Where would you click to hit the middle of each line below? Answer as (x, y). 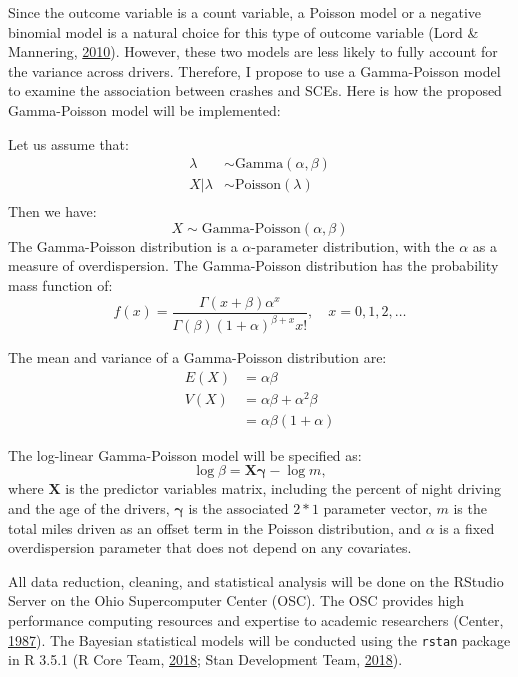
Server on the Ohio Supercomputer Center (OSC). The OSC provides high (236, 600)
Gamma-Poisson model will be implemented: (144, 109)
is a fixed (467, 527)
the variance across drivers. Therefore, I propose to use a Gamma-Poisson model (254, 70)
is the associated (238, 507)
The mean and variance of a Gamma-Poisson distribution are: (197, 357)
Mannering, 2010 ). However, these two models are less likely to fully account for (253, 51)
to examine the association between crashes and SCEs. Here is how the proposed (255, 90)
